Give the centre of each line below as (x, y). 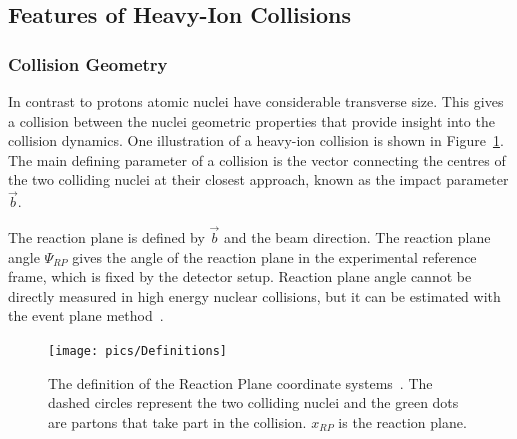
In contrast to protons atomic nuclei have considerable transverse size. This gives (256, 101)
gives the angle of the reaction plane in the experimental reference (274, 256)
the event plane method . (86, 315)
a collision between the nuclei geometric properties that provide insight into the (251, 120)
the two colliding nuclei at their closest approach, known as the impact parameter (258, 179)
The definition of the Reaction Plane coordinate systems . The (240, 382)
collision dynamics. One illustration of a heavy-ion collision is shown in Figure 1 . (256, 140)
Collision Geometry (88, 63)
